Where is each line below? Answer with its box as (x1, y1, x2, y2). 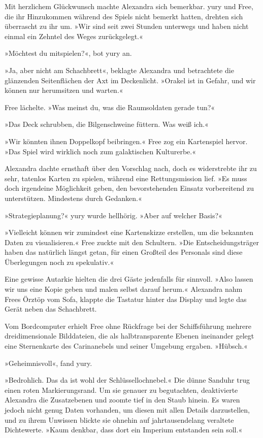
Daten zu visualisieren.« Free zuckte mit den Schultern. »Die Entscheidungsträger (5, 237, 259, 247)
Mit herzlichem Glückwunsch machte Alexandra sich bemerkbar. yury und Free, (5, 1, 253, 11)
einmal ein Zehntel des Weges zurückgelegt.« (5, 30, 143, 41)
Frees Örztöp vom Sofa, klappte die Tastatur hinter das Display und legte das (5, 293, 247, 304)
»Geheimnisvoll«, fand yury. (5, 357, 92, 368)
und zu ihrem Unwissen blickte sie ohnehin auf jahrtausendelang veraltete (5, 414, 234, 425)
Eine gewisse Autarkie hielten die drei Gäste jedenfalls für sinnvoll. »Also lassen (5, 274, 253, 284)
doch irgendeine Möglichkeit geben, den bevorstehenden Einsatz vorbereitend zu (5, 183, 254, 193)
